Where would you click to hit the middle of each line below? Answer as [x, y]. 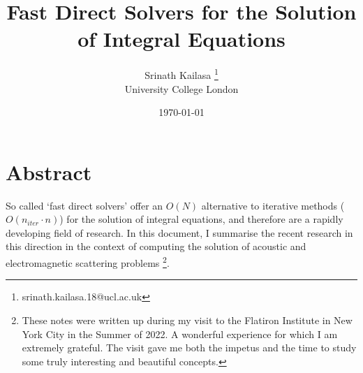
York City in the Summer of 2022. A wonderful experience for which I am [180, 334]
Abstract [49, 171]
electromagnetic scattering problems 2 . [88, 262]
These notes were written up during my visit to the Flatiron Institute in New [187, 320]
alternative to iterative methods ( [273, 205]
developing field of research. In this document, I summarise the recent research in [179, 232]
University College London [181, 88]
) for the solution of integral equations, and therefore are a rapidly [201, 219]
